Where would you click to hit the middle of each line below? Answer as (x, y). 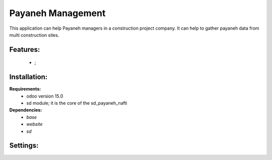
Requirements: (25, 89)
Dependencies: (26, 110)
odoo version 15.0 (45, 96)
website (35, 124)
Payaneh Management (57, 13)
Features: (25, 50)
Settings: (24, 146)
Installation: (28, 77)
